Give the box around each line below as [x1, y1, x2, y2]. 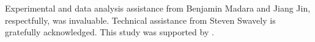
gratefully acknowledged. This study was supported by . [5, 26, 214, 38]
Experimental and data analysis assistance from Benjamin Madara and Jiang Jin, [5, 2, 311, 14]
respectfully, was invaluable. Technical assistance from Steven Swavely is [5, 13, 276, 26]
